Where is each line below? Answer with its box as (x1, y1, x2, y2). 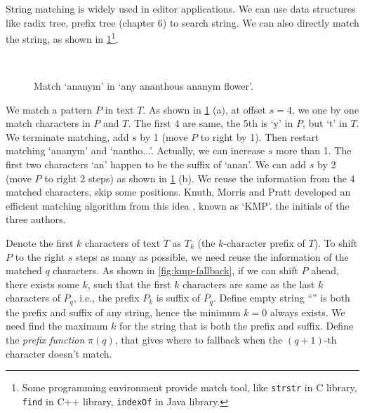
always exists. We (270, 304, 345, 319)
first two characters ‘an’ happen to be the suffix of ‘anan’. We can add (6, 157, 307, 171)
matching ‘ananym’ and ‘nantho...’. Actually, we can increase (6, 143, 265, 158)
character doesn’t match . (6, 346, 112, 360)
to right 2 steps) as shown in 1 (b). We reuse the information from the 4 (44, 170, 355, 185)
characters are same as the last (182, 276, 315, 291)
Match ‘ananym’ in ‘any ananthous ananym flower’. (34, 79, 253, 93)
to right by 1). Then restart (200, 129, 319, 144)
